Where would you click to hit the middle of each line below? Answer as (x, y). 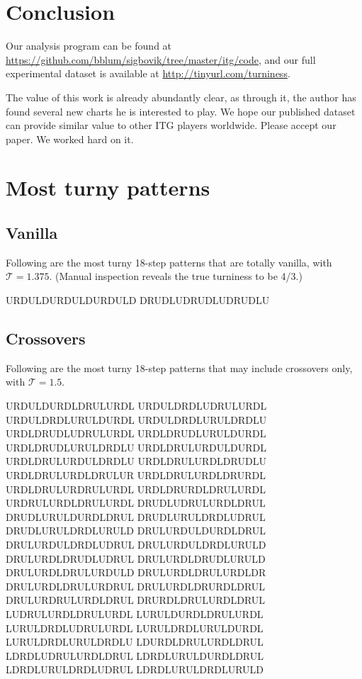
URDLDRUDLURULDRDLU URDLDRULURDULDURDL (136, 447)
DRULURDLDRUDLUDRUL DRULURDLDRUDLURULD (136, 558)
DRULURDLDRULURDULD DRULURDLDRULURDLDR (136, 572)
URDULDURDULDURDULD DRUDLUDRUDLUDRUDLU (138, 300)
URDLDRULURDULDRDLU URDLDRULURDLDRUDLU (136, 461)
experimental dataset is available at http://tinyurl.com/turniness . (148, 73)
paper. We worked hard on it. (70, 139)
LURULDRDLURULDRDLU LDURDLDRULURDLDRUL (135, 642)
